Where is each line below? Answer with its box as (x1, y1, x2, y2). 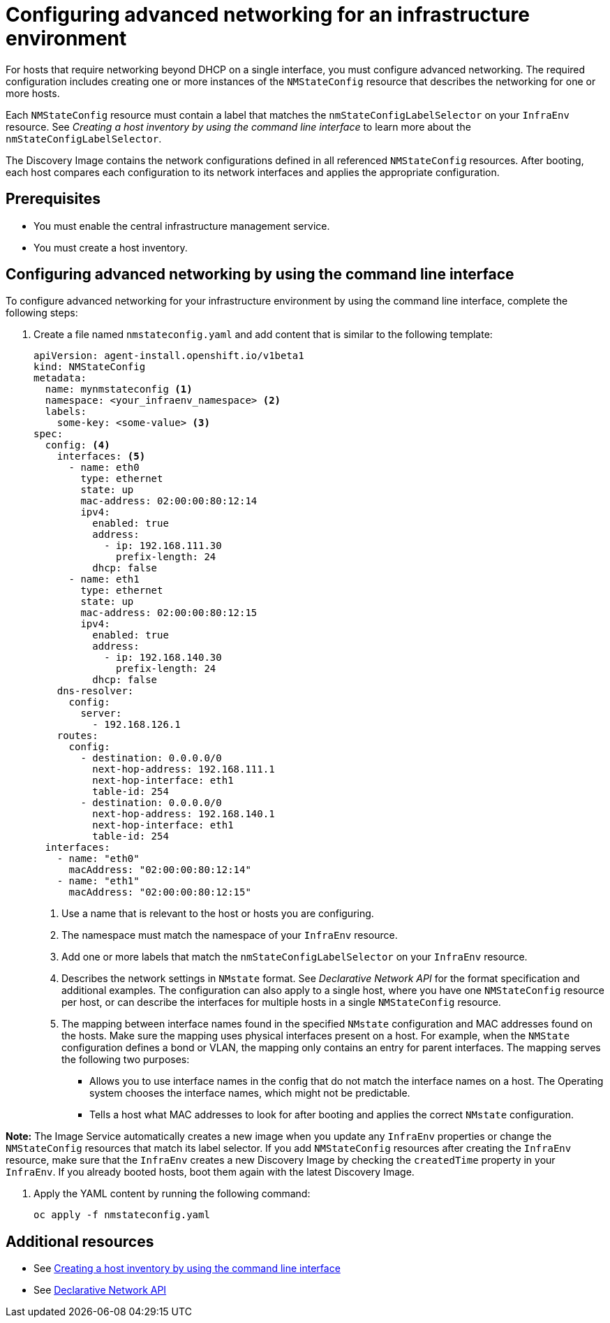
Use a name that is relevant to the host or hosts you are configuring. (61, 907, 374, 920)
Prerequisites (6, 190, 101, 208)
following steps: (6, 307, 78, 319)
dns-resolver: (57, 685, 134, 697)
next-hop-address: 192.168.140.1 (92, 808, 275, 820)
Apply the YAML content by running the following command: (34, 1187, 311, 1200)
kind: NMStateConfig (34, 361, 146, 373)
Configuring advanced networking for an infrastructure (6, 3, 530, 27)
